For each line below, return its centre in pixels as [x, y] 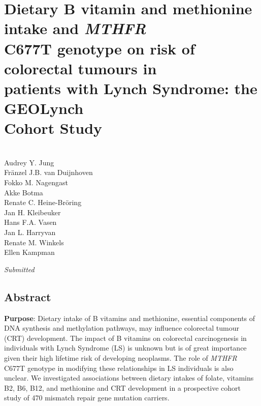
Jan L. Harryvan [30, 232]
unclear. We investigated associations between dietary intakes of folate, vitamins [129, 378]
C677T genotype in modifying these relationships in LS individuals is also [119, 368]
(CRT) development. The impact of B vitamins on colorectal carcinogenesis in [125, 338]
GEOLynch [44, 108]
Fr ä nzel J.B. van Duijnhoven [48, 172]
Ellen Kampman [29, 252]
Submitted [19, 269]
